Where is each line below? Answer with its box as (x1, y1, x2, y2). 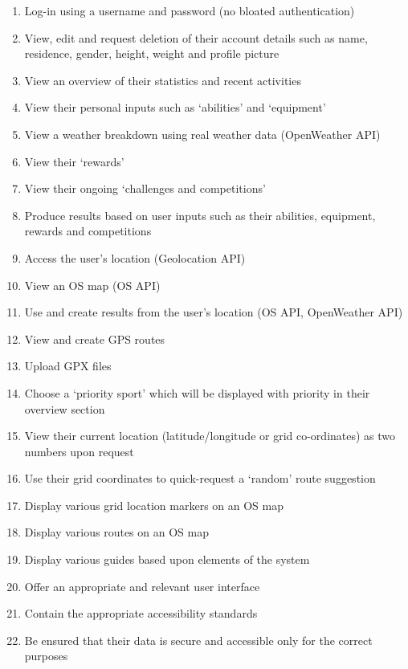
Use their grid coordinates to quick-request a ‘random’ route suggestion (24, 470, 376, 487)
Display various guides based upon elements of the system (24, 551, 310, 568)
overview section (24, 400, 105, 417)
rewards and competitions (24, 222, 152, 239)
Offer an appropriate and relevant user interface (24, 577, 260, 594)
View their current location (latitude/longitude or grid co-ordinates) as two (24, 427, 396, 444)
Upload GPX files (24, 357, 112, 374)
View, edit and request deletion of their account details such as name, (24, 29, 368, 46)
